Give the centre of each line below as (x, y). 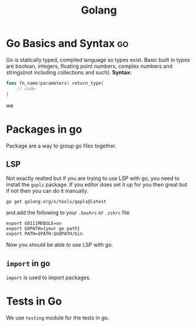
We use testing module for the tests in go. (58, 318)
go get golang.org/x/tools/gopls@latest (57, 202)
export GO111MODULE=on (34, 224)
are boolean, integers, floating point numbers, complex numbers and (89, 66)
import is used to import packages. (49, 277)
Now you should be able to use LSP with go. (60, 245)
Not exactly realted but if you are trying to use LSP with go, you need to (93, 178)
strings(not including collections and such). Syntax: (69, 72)
